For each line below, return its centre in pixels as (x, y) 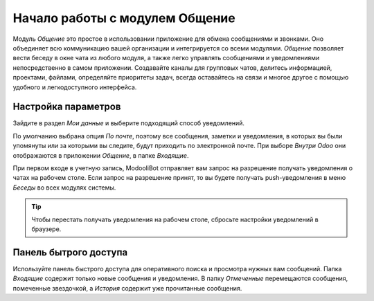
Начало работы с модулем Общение (124, 18)
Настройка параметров (67, 107)
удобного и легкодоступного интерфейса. (75, 87)
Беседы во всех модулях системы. (64, 188)
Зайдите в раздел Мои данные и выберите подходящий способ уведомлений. (129, 123)
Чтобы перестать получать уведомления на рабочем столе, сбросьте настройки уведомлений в (175, 219)
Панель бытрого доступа (70, 252)
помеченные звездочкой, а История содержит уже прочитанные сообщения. (127, 288)
